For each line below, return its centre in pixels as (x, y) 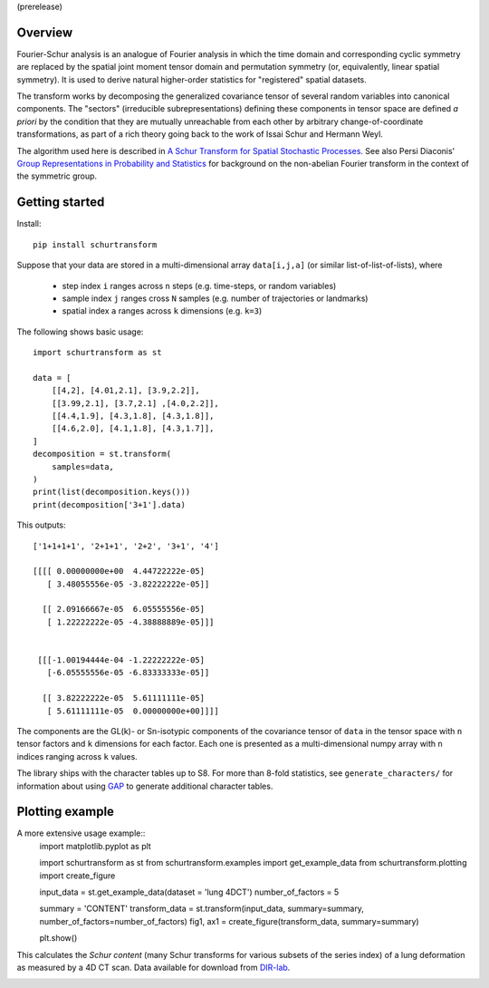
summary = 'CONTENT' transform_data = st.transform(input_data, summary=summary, (201, 909)
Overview (45, 32)
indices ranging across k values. (77, 756)
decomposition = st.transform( (102, 454)
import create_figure (77, 876)
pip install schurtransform (95, 244)
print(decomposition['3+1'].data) (109, 504)
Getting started (61, 203)
